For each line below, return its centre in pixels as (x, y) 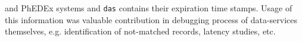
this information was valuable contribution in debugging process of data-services (151, 19)
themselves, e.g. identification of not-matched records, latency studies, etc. (140, 31)
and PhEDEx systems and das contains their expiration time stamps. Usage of (149, 8)
